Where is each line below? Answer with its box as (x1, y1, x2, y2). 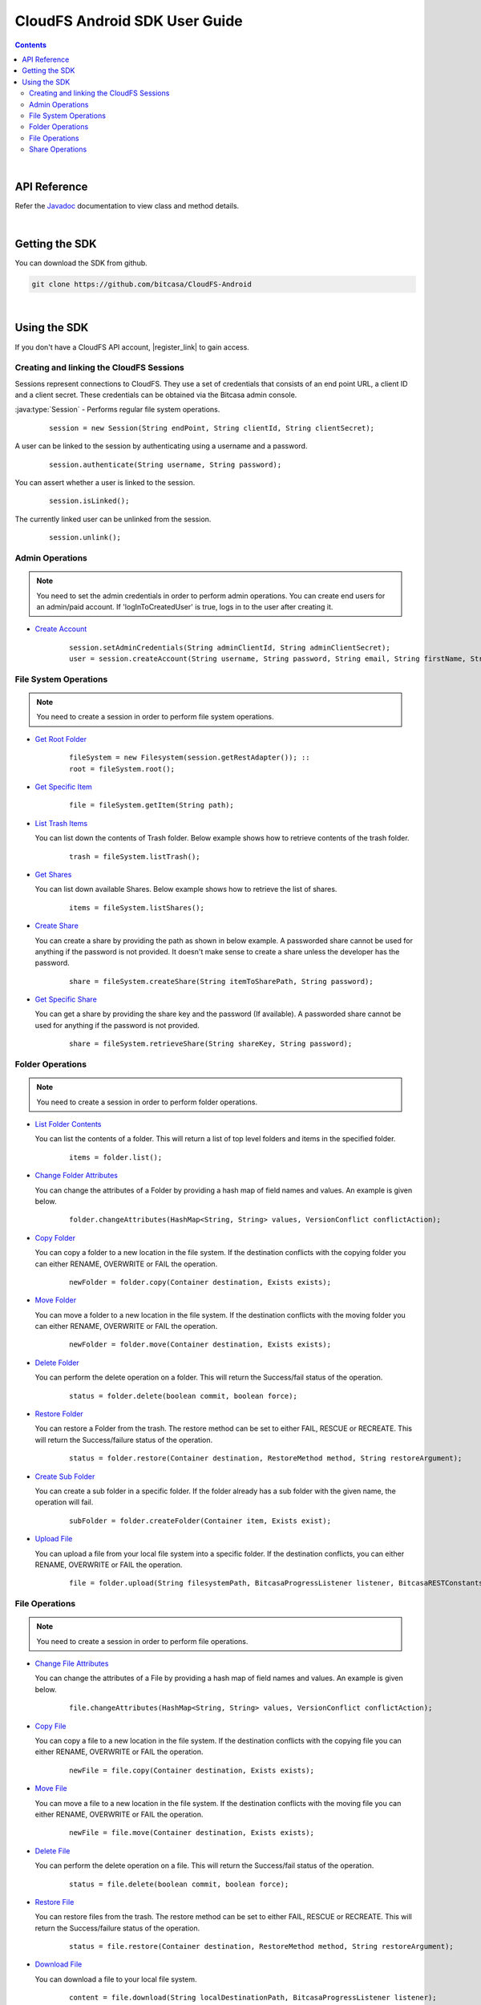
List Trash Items (34, 818, 88, 828)
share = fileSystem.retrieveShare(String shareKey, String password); (69, 1039, 353, 1048)
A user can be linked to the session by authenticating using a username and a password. (14, 441, 308, 451)
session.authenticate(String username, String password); (49, 460, 282, 469)
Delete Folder (34, 1358, 79, 1367)
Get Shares (34, 869, 72, 879)
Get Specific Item (34, 782, 92, 792)
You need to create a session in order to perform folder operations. (36, 1097, 258, 1107)
